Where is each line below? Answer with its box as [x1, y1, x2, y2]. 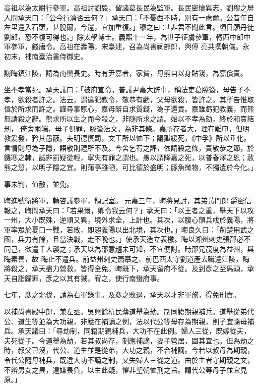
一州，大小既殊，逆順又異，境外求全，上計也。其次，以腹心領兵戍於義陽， [4, 215, 247, 225]
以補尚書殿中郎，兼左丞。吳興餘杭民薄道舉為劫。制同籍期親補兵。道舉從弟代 [4, 306, 254, 317]
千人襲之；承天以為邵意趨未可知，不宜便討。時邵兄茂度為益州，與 [38, 244, 254, 254]
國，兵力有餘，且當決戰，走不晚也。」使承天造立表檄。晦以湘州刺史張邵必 [4, 234, 244, 244]
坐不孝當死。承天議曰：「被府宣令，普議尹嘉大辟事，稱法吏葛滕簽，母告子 [4, 84, 244, 95]
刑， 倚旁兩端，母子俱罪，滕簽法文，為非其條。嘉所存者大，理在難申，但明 [4, 123, 250, 133]
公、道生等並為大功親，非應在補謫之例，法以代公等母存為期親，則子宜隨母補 [4, 316, 254, 326]
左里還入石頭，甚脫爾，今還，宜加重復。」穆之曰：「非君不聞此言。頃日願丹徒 [4, 22, 254, 32]
